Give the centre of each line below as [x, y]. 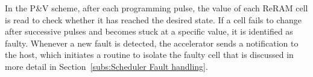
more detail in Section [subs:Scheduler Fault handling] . [106, 66]
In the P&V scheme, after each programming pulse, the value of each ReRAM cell [156, 8]
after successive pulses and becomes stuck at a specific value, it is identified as [149, 31]
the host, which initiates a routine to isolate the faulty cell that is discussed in [149, 55]
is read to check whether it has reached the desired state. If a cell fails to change [153, 19]
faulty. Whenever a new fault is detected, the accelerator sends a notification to [152, 43]
